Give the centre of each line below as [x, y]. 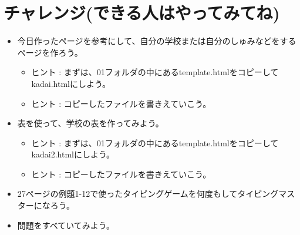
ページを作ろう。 [50, 52]
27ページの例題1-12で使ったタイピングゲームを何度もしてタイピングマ [152, 194]
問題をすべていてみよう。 [66, 225]
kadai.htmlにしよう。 [71, 83]
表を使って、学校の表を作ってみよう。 [90, 123]
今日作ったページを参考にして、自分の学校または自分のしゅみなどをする [157, 41]
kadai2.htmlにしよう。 [73, 154]
